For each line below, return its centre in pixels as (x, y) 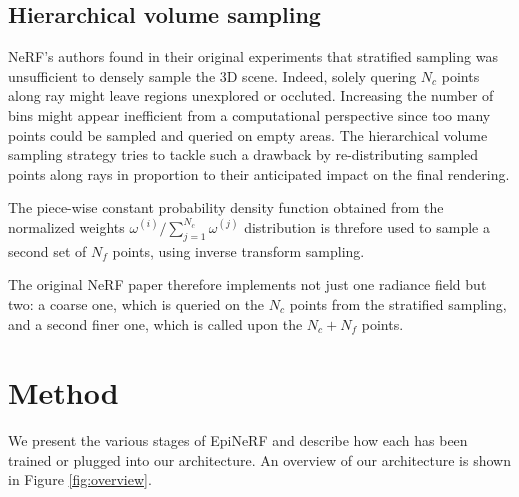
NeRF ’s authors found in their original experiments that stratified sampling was (253, 56)
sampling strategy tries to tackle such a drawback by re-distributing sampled (243, 154)
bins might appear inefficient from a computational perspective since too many (249, 114)
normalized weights (66, 226)
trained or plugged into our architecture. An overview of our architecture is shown (259, 459)
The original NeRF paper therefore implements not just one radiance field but (247, 284)
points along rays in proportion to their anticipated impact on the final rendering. (259, 173)
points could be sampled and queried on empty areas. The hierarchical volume (248, 134)
